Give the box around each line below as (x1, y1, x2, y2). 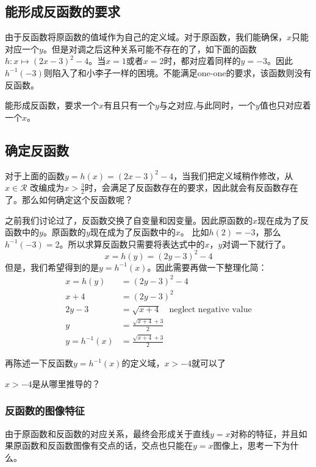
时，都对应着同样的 (163, 54, 241, 67)
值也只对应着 (259, 99, 311, 112)
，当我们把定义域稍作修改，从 (173, 169, 293, 182)
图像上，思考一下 (213, 439, 282, 452)
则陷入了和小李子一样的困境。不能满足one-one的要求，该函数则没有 (43, 66, 312, 79)
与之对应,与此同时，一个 (159, 99, 256, 112)
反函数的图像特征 (5, 403, 85, 418)
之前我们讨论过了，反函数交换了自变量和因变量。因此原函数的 (5, 213, 253, 226)
